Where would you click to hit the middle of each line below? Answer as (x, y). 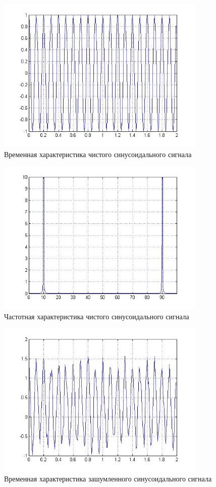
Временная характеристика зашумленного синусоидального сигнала (108, 478)
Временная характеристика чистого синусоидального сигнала (98, 154)
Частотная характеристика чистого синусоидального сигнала (97, 316)
